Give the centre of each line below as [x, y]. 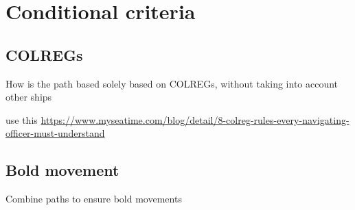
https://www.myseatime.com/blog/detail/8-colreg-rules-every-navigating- [195, 119]
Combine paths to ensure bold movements [94, 199]
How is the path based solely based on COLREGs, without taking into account [172, 83]
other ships [29, 97]
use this [22, 119]
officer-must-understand [55, 133]
